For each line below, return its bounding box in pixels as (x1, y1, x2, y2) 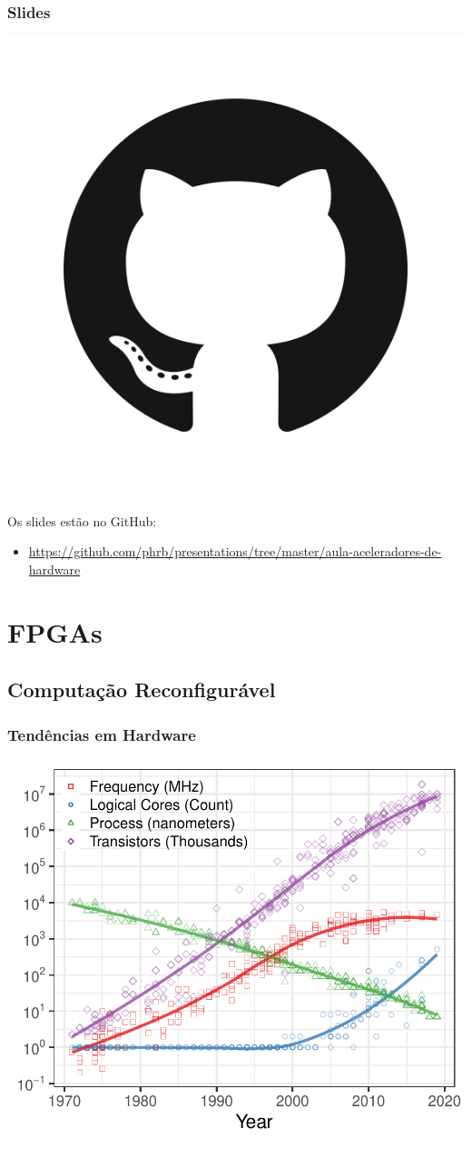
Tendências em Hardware (7, 723, 196, 745)
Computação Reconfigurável (7, 675, 276, 704)
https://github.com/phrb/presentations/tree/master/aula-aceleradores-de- (28, 542, 442, 561)
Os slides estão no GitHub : (7, 511, 157, 530)
